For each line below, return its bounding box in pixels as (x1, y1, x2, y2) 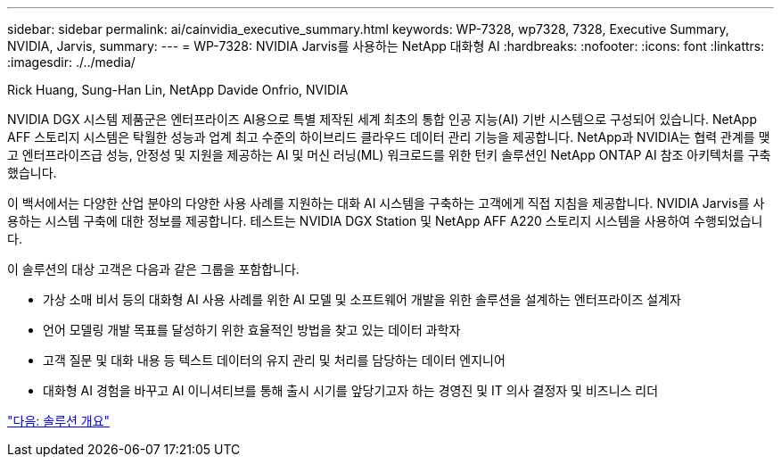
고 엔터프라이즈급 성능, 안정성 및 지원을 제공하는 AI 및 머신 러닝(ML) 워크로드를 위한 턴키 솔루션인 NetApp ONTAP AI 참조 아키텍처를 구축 (7, 147, 771, 162)
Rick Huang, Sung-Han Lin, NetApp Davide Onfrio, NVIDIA (7, 82, 349, 97)
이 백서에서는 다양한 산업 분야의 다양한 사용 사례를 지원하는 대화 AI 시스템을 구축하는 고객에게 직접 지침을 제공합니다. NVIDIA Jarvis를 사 (7, 195, 765, 211)
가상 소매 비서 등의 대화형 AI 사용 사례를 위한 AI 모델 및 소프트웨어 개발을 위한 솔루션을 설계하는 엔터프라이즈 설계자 (43, 292, 681, 307)
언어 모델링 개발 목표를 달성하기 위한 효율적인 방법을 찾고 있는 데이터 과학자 (43, 322, 461, 337)
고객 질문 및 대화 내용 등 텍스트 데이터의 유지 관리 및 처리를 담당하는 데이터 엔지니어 (43, 352, 506, 368)
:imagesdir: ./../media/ (7, 54, 136, 70)
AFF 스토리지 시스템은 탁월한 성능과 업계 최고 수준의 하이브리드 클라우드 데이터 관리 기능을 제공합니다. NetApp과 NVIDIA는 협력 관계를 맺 (7, 129, 770, 145)
